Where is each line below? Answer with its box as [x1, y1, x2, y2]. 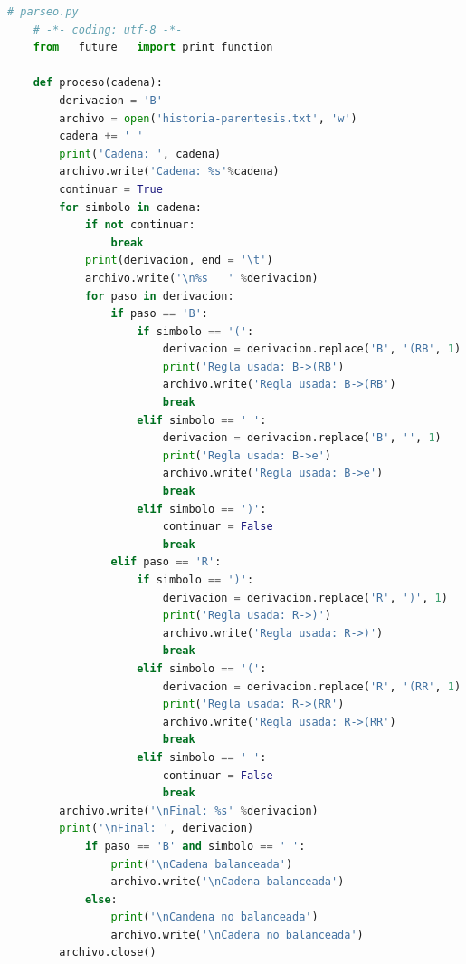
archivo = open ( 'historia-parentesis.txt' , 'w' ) [59, 111, 357, 125]
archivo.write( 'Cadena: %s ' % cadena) [59, 165, 280, 178]
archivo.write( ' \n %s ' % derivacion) [84, 271, 319, 284]
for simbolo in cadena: [59, 200, 202, 214]
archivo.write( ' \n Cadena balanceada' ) [110, 875, 345, 889]
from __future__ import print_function [33, 41, 273, 54]
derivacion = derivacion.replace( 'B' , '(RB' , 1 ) [162, 342, 461, 356]
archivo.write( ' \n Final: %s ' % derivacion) [59, 804, 319, 817]
